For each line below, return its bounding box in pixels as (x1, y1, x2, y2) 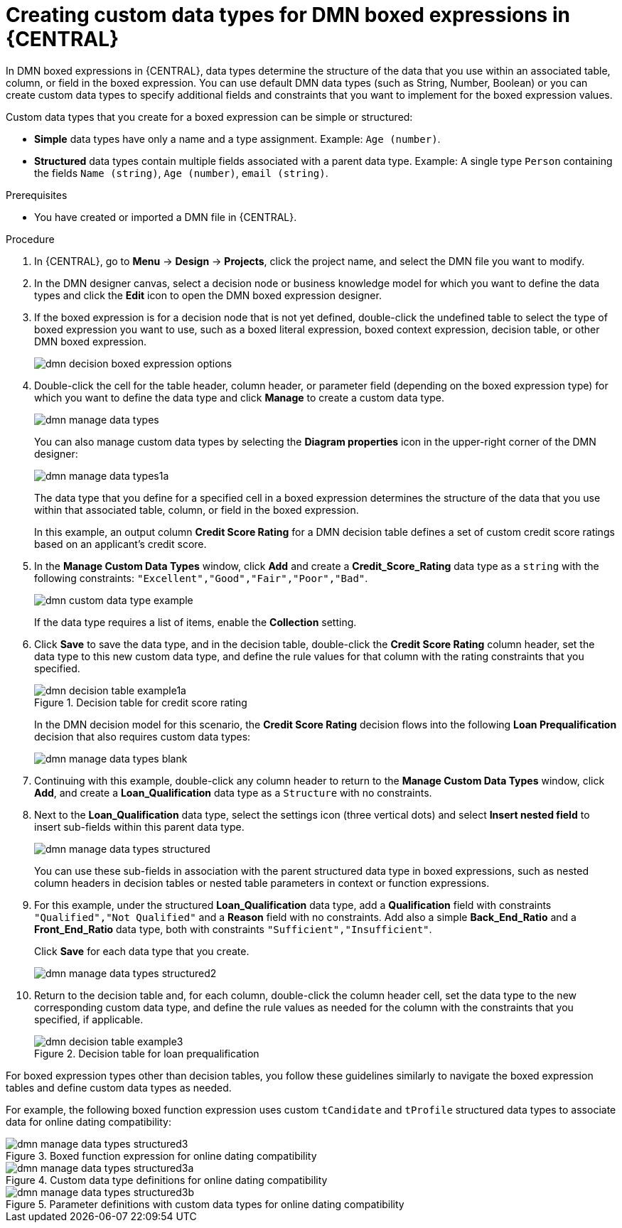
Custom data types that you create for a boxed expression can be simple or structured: (6, 110, 413, 123)
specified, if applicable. (34, 1013, 144, 1025)
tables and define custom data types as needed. (6, 1081, 232, 1094)
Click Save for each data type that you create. (34, 944, 250, 957)
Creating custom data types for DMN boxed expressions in (6, 3, 570, 27)
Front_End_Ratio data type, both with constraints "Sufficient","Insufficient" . (34, 922, 432, 935)
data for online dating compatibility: (6, 1115, 171, 1128)
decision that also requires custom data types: (34, 730, 251, 743)
